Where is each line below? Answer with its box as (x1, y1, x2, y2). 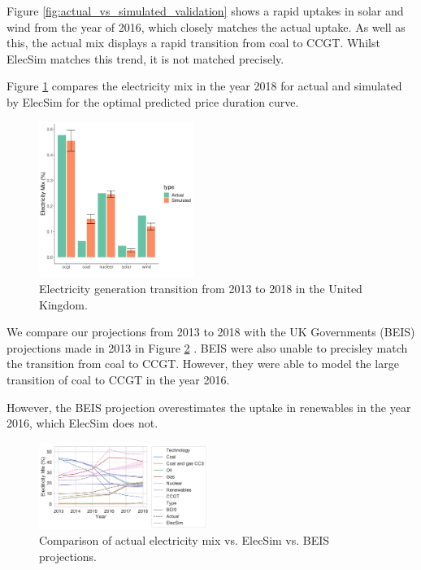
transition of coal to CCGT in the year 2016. (7, 370, 230, 388)
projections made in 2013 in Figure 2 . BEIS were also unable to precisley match (7, 339, 408, 356)
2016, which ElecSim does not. (7, 414, 158, 432)
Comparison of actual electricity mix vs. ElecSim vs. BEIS (39, 532, 330, 549)
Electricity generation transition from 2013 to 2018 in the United (39, 279, 362, 296)
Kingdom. (39, 296, 88, 313)
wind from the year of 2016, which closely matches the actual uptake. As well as (7, 18, 406, 35)
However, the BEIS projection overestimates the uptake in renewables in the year (7, 398, 411, 415)
